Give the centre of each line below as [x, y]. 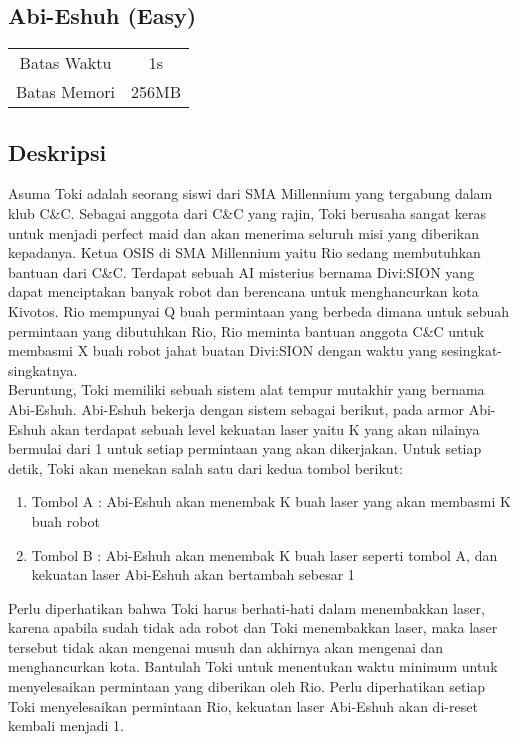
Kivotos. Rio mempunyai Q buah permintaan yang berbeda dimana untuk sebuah [258, 310]
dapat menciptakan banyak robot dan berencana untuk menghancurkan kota [243, 291]
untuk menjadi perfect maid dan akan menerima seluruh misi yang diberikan [243, 232]
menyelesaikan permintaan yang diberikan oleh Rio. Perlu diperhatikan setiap [247, 686]
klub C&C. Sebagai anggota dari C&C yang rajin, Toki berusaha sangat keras [247, 213]
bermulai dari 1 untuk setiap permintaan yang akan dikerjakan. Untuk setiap [245, 448]
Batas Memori [66, 92]
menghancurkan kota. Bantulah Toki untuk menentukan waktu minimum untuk [253, 666]
